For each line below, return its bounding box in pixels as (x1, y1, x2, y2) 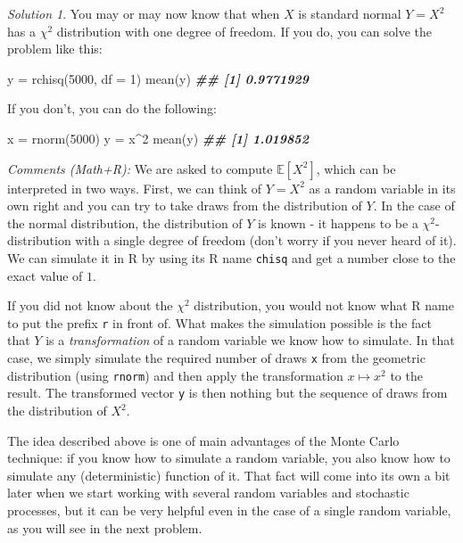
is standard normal (298, 4, 401, 22)
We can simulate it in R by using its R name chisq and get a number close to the (7, 248, 456, 267)
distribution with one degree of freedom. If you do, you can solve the (56, 21, 433, 40)
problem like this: (7, 39, 103, 58)
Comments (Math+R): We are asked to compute (7, 159, 273, 177)
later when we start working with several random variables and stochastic (7, 483, 409, 502)
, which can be (316, 159, 396, 177)
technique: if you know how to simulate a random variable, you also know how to (7, 448, 451, 467)
